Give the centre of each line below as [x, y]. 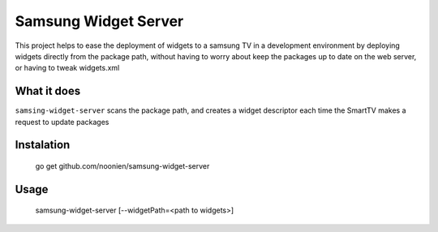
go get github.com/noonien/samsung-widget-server [122, 166]
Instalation [43, 145]
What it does [48, 91]
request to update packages [62, 122]
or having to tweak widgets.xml [67, 68]
